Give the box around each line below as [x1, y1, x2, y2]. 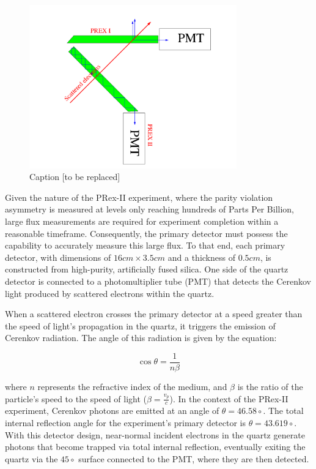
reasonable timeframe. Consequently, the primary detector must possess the [5, 227, 288, 239]
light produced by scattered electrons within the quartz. [5, 287, 215, 299]
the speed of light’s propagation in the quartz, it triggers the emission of [5, 319, 276, 332]
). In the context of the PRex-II [169, 392, 288, 405]
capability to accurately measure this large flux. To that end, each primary [5, 239, 285, 252]
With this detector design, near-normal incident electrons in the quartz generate [5, 428, 305, 441]
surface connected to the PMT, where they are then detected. [78, 452, 309, 465]
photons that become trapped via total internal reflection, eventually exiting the [5, 440, 306, 453]
